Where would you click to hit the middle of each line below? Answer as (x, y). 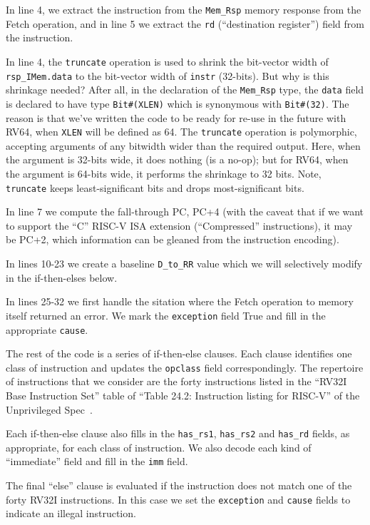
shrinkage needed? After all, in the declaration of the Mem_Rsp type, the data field (185, 90)
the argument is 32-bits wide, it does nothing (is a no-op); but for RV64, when (177, 159)
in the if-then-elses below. (62, 277)
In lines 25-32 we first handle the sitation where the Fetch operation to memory (180, 301)
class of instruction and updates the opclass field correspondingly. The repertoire (185, 367)
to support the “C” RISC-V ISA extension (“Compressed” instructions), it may (179, 225)
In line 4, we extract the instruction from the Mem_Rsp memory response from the (184, 9)
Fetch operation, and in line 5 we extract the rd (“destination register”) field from (185, 23)
